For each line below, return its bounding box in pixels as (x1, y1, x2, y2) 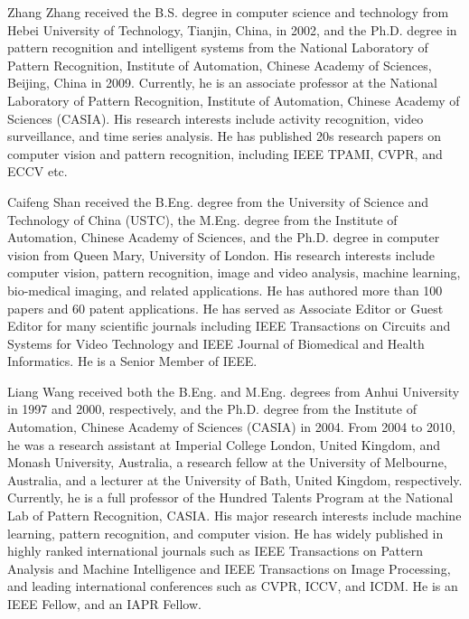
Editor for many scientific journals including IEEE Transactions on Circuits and (7, 316, 451, 335)
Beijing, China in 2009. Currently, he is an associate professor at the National (7, 73, 437, 92)
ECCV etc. (7, 162, 68, 181)
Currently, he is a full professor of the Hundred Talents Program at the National (7, 488, 454, 507)
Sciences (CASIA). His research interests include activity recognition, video (7, 108, 424, 127)
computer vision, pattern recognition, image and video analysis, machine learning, (7, 263, 461, 282)
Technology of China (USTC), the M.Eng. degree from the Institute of (7, 210, 398, 229)
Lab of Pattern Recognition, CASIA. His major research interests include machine (7, 506, 462, 525)
